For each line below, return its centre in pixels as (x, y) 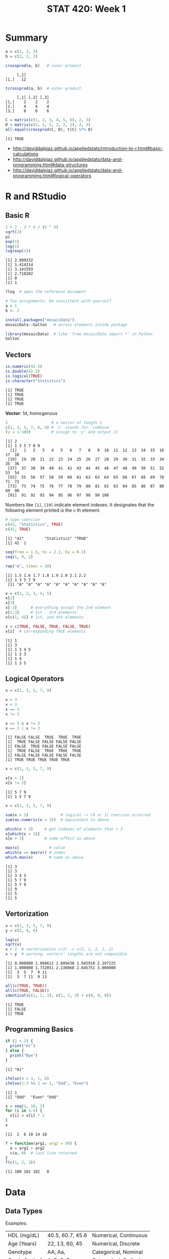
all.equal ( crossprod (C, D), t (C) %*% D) (49, 130)
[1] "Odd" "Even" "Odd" (32, 1097)
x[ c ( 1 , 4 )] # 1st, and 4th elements (44, 617)
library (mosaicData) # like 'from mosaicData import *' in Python (79, 334)
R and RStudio (36, 196)
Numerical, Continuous (120, 1235)
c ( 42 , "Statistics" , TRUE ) (34, 524)
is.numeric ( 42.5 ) (24, 367)
